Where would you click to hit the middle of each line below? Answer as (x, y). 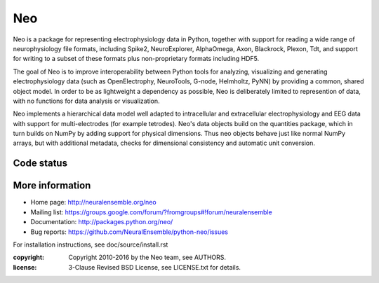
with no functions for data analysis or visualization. (87, 101)
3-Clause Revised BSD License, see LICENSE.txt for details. (155, 267)
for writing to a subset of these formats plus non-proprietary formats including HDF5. (136, 59)
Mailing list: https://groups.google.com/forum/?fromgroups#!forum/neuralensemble (152, 212)
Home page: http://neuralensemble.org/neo (94, 202)
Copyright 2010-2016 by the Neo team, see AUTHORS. (147, 257)
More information (52, 186)
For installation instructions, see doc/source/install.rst (91, 244)
